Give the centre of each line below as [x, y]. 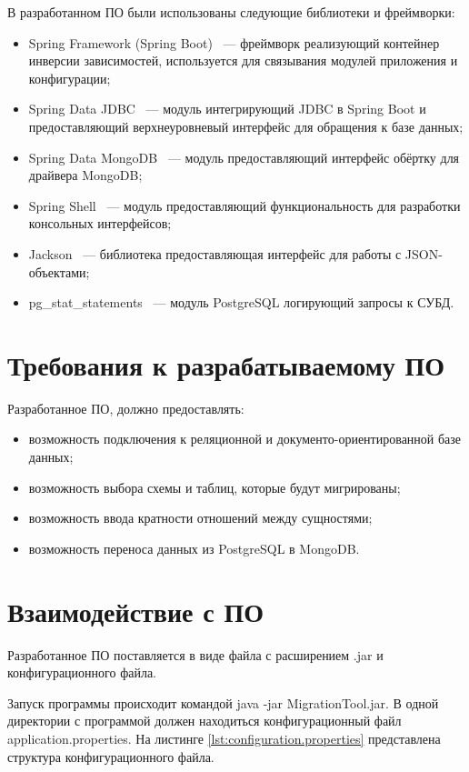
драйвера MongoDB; [85, 175]
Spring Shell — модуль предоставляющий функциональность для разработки [244, 205]
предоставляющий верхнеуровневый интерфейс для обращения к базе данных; [246, 126]
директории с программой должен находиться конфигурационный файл [205, 721]
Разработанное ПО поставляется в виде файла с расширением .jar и [195, 654]
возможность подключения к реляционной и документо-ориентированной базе [245, 439]
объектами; [59, 271]
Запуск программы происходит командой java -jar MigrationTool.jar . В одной [223, 702]
